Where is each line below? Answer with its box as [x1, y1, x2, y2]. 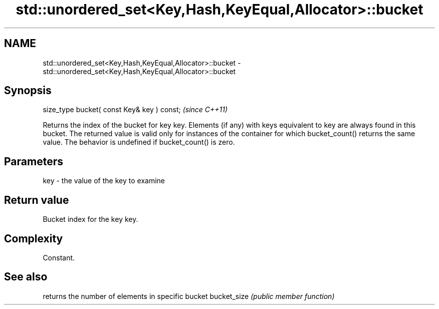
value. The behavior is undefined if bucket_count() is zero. [43, 138, 235, 147]
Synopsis [4, 84, 52, 97]
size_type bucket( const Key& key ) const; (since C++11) [43, 105, 228, 114]
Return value [4, 193, 69, 206]
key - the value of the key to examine [43, 176, 165, 185]
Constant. [43, 253, 75, 262]
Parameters [4, 155, 63, 168]
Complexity [4, 232, 63, 245]
